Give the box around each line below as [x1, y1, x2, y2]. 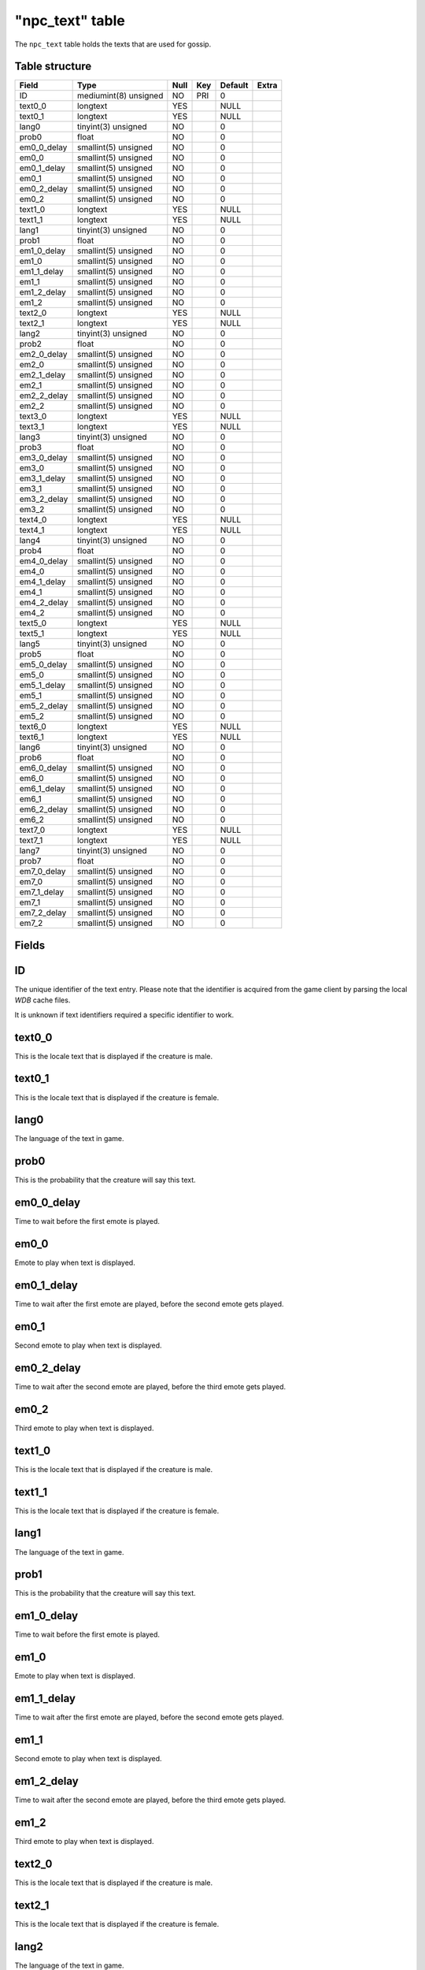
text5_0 [19, 618, 47, 629]
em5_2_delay [19, 701, 68, 712]
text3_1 [19, 422, 45, 433]
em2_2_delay [19, 390, 68, 401]
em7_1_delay [19, 886, 65, 898]
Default [220, 80, 249, 91]
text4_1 [19, 525, 45, 536]
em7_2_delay [19, 907, 67, 918]
